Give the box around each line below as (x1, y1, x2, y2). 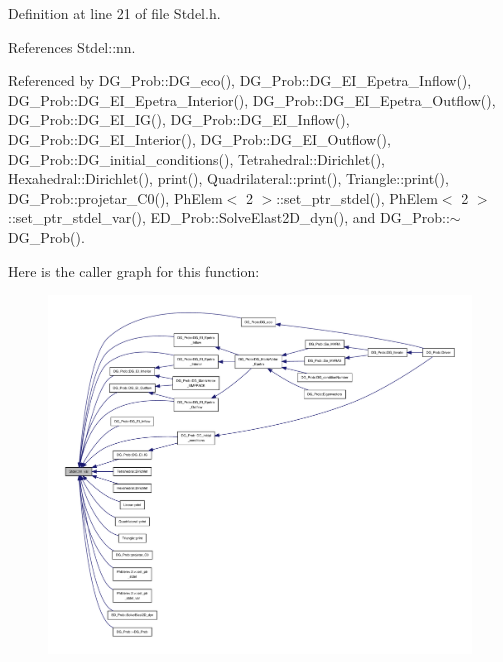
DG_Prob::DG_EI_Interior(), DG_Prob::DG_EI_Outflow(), (8, 128, 391, 149)
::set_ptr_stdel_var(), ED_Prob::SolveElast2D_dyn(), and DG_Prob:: (8, 207, 450, 228)
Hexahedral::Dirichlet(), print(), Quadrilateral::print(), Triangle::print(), (8, 168, 449, 189)
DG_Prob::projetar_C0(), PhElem (8, 187, 223, 208)
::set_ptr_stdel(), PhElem (276, 187, 438, 208)
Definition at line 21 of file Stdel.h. (8, 3, 221, 23)
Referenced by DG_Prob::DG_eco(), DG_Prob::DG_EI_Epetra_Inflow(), (8, 70, 472, 91)
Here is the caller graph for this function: (8, 260, 260, 281)
